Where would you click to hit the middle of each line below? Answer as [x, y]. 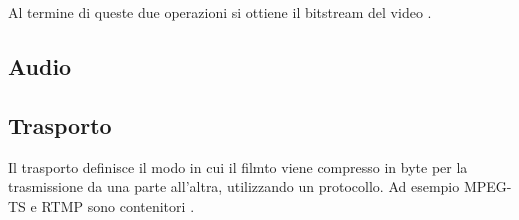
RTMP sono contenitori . [118, 205]
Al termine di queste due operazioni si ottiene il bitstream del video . [220, 12]
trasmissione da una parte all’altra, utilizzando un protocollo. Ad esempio [234, 186]
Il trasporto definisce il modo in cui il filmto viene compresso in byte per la [238, 166]
